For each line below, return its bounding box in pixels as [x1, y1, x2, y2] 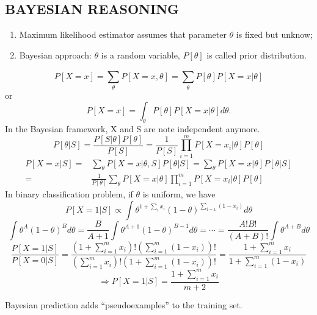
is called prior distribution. [206, 48, 307, 61]
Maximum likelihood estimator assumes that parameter [19, 28, 227, 41]
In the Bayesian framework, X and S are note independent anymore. [5, 122, 260, 135]
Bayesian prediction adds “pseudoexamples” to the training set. [5, 298, 242, 311]
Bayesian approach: [19, 48, 92, 61]
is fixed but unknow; [236, 28, 313, 41]
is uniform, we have [142, 188, 216, 200]
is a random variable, [101, 48, 180, 61]
